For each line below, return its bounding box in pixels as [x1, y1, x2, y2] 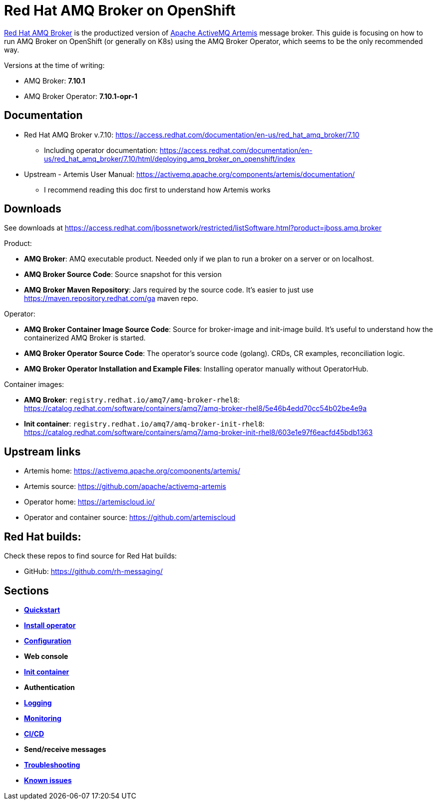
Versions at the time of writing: [4, 60, 105, 69]
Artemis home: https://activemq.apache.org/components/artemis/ [24, 466, 241, 475]
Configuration [24, 636, 71, 645]
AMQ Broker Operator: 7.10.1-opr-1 [24, 91, 137, 100]
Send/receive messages [24, 744, 106, 753]
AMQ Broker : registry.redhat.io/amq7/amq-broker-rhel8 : [24, 395, 240, 404]
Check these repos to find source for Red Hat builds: [4, 551, 177, 560]
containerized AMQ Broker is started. [24, 333, 146, 342]
